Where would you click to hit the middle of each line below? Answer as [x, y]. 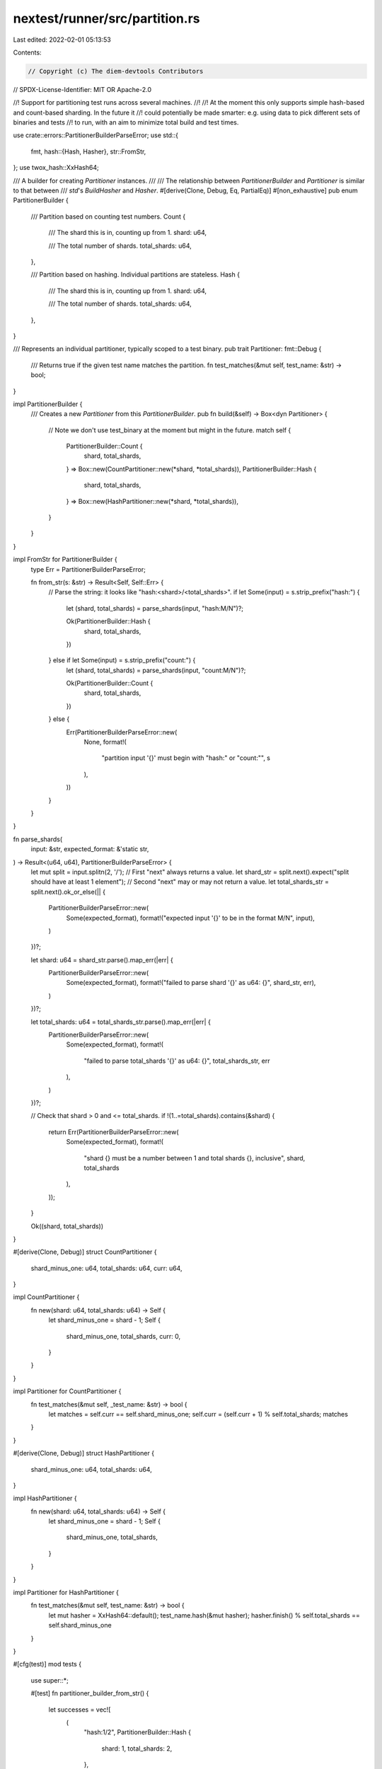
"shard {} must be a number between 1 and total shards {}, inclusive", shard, [195, 1158]
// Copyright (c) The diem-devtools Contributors [116, 71]
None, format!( [105, 742]
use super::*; [50, 1680]
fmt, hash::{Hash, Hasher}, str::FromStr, [88, 151]
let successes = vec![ [80, 1710]
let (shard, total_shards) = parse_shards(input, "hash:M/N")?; [155, 608]
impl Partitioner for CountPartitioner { [67, 1391]
